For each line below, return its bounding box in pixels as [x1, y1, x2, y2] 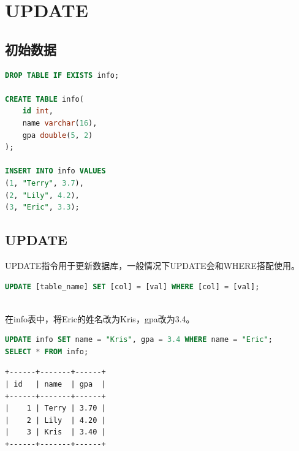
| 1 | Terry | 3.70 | [5, 404, 106, 413]
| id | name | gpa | [5, 380, 106, 389]
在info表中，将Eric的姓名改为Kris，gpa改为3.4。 [5, 312, 195, 325]
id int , [22, 107, 53, 116]
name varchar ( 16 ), [22, 118, 97, 127]
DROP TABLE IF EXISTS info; [5, 70, 119, 80]
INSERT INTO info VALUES [5, 167, 106, 176]
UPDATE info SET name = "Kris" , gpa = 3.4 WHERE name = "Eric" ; [5, 335, 273, 344]
